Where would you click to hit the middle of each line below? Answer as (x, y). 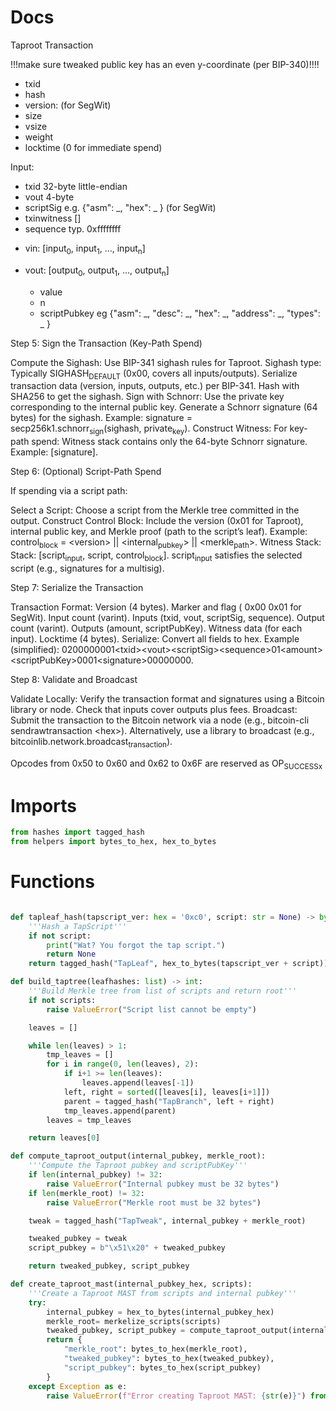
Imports (43, 805)
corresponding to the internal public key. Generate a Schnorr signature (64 (164, 407)
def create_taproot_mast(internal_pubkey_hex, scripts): (131, 1284)
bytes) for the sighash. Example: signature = (101, 418)
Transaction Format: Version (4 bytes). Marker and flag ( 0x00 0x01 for (156, 607)
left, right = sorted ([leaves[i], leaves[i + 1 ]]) (167, 1092)
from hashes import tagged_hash (77, 832)
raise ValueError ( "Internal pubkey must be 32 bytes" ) (163, 1184)
